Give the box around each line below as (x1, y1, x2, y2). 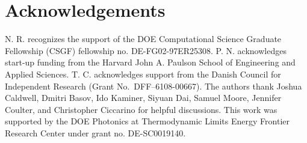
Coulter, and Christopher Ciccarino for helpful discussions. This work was (5, 103, 278, 115)
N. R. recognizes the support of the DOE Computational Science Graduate (5, 32, 282, 45)
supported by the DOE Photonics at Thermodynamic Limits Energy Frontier (5, 115, 290, 127)
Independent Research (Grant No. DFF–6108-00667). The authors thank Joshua (5, 79, 302, 92)
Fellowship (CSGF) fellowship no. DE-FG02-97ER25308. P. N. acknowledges (5, 44, 287, 56)
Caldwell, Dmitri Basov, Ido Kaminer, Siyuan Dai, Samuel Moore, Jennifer (5, 91, 282, 104)
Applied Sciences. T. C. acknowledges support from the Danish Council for (5, 67, 281, 80)
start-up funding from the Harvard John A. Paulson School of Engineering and (5, 56, 296, 68)
